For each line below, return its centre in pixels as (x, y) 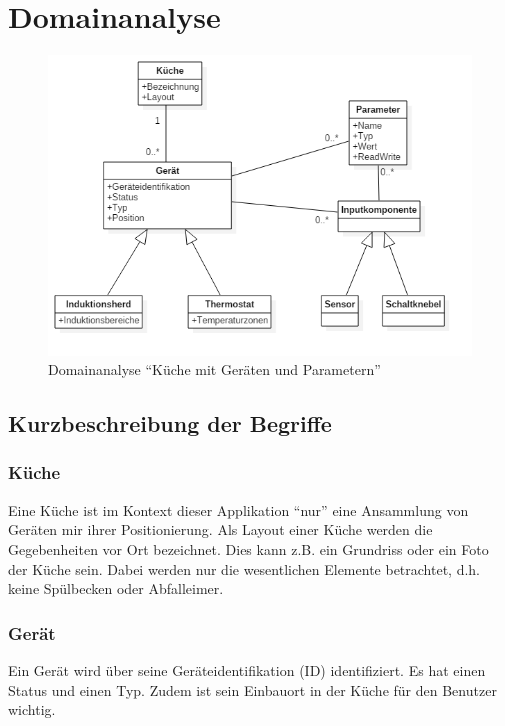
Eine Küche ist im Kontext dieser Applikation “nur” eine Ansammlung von (238, 509)
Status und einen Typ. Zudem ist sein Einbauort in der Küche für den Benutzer (252, 689)
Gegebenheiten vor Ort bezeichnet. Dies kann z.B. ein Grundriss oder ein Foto (248, 548)
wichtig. (32, 709)
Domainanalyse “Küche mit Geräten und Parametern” (214, 369)
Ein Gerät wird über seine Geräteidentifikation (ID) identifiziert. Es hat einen (247, 669)
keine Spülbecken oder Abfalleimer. (116, 588)
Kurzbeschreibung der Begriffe (170, 423)
